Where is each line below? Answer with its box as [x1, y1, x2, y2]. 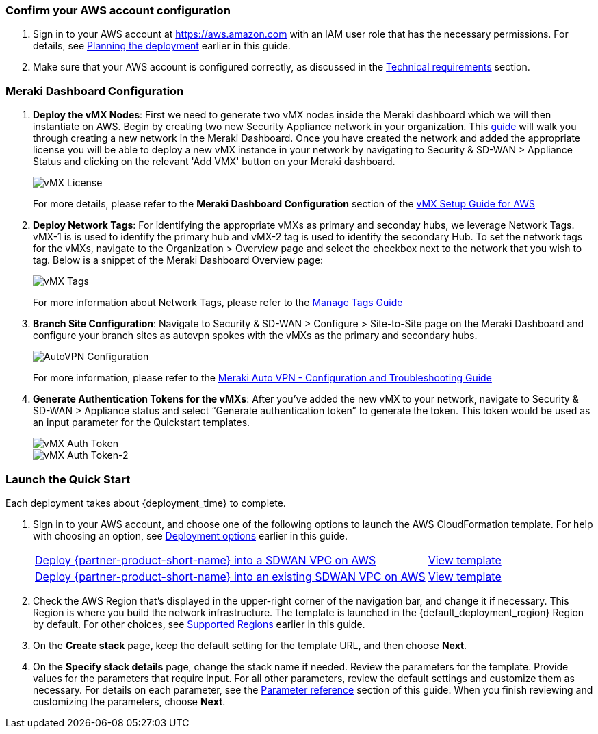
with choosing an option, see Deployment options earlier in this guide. [33, 529, 348, 542]
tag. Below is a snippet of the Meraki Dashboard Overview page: [33, 254, 324, 266]
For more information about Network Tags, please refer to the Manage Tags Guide [33, 296, 403, 309]
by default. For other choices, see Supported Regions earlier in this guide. [33, 618, 365, 630]
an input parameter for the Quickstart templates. [33, 416, 250, 429]
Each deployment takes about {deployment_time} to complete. [5, 496, 286, 509]
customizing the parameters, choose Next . [33, 695, 226, 707]
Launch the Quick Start [5, 472, 131, 486]
